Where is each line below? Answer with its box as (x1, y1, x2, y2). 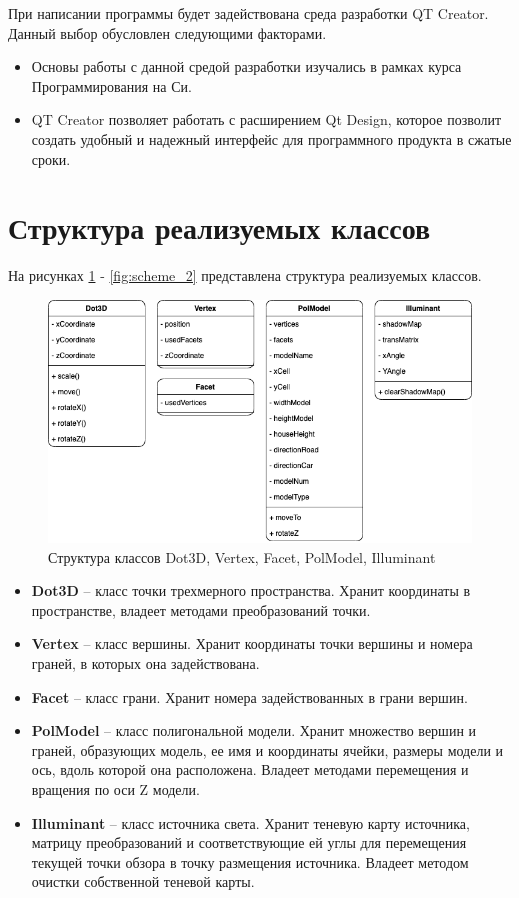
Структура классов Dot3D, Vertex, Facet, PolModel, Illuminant (48, 546, 436, 567)
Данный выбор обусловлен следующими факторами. (8, 22, 327, 43)
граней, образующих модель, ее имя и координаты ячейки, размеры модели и (31, 739, 504, 760)
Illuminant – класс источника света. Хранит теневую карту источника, (31, 812, 470, 833)
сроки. (31, 148, 71, 169)
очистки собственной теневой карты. (31, 871, 255, 892)
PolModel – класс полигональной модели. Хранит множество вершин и (31, 720, 477, 741)
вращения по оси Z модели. (31, 778, 200, 799)
